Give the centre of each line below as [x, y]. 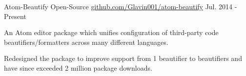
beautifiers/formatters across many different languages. [86, 42]
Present [15, 16]
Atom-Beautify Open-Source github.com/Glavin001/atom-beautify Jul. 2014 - [121, 6]
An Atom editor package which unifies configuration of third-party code [111, 32]
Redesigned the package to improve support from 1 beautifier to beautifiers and [123, 58]
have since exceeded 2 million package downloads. [78, 67]
